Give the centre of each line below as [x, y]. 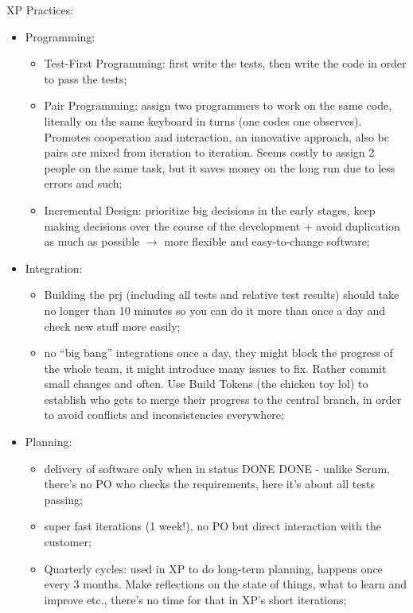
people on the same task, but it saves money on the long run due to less [220, 167]
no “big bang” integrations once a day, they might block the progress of [218, 353]
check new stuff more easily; [112, 326]
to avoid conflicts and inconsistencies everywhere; [164, 415]
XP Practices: [40, 10]
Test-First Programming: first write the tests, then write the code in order [225, 63]
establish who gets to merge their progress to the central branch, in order [223, 399]
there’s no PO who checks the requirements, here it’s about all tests [209, 484]
